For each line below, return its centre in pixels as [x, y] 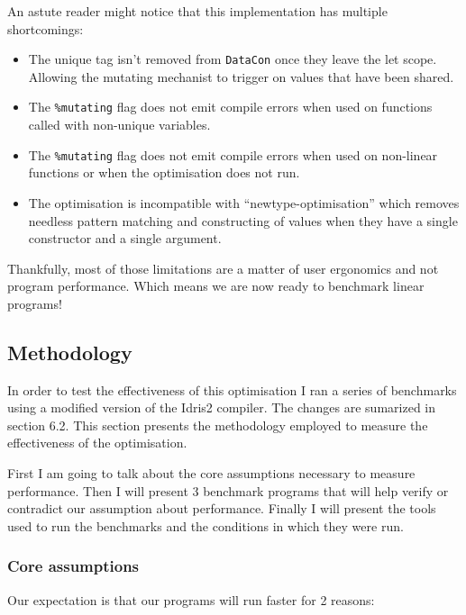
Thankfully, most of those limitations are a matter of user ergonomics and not [223, 268]
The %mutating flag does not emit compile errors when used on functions [230, 107]
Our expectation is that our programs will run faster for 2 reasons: [191, 599]
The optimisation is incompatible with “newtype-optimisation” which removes [244, 202]
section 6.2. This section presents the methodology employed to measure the [218, 425]
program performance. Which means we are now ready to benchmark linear [216, 286]
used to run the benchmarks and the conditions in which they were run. [206, 525]
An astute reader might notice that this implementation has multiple [197, 11]
